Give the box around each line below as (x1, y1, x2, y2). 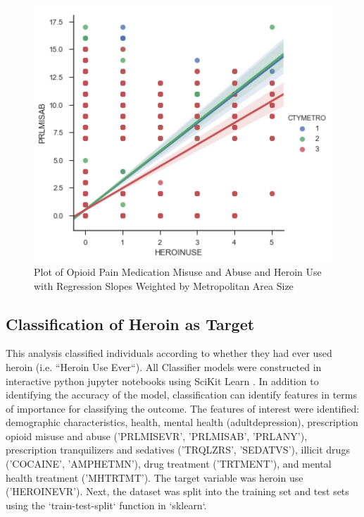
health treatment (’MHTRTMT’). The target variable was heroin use (6, 470, 303, 485)
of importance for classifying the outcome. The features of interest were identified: (6, 401, 360, 415)
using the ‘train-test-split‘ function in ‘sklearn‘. (6, 497, 207, 512)
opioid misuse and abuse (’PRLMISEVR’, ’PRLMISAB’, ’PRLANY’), (6, 428, 308, 443)
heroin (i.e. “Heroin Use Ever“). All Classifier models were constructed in (6, 359, 322, 374)
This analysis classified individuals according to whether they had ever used (6, 346, 332, 360)
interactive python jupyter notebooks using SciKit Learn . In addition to (6, 373, 319, 388)
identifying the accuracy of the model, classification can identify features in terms (6, 387, 357, 402)
